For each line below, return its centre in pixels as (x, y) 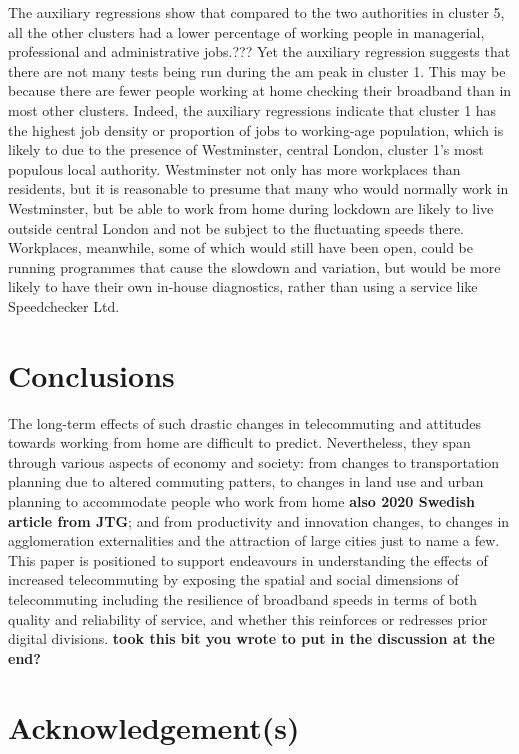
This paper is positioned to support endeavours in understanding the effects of (248, 559)
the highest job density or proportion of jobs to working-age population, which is (256, 129)
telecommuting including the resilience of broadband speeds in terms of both (243, 598)
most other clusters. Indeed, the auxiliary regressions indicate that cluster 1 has (252, 109)
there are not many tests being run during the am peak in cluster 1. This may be (257, 70)
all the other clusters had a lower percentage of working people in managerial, (246, 31)
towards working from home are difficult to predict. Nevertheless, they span (239, 442)
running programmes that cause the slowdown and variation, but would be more (254, 266)
